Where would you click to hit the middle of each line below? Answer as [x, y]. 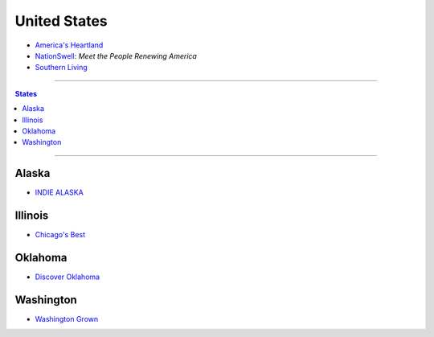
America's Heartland [69, 45]
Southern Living [61, 68]
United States [61, 21]
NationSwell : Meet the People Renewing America [116, 55]
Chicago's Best [60, 235]
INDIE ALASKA [59, 192]
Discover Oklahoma [68, 277]
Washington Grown [67, 319]
